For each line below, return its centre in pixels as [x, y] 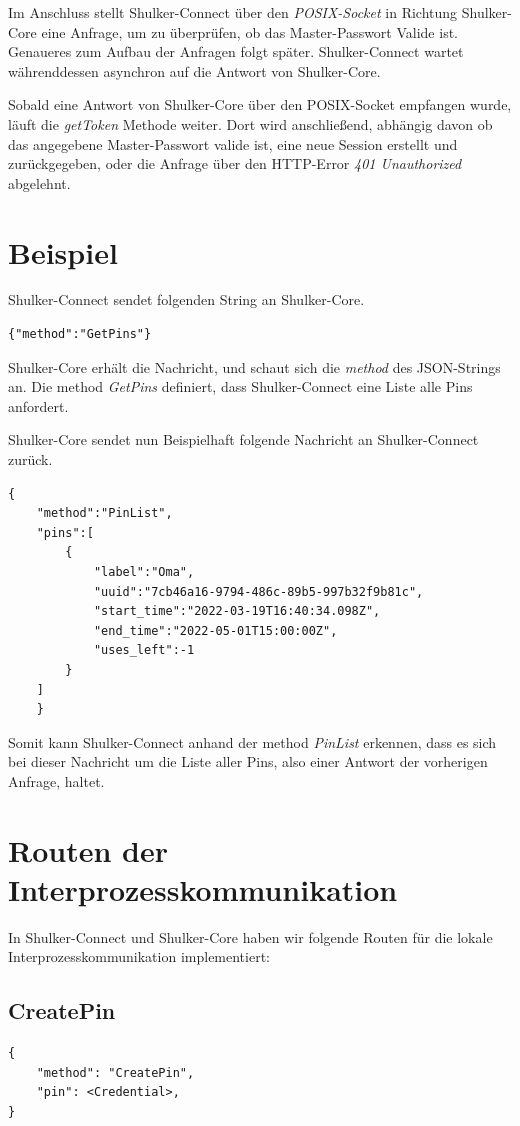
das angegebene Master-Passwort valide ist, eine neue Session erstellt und [233, 143]
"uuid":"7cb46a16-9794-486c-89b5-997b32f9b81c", [258, 591]
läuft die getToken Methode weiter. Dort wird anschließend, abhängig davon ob [250, 123]
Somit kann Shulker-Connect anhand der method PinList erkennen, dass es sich [252, 741]
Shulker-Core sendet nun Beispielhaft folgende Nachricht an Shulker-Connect [243, 439]
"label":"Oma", [144, 572]
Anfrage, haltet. [56, 780]
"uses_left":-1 [144, 650]
